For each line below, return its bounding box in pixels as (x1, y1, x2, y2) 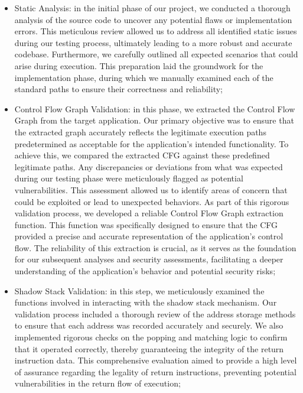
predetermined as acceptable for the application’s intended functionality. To (14, 137, 289, 150)
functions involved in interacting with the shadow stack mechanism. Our (14, 296, 277, 308)
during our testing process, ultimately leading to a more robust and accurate (14, 36, 292, 48)
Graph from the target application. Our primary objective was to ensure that (14, 114, 294, 126)
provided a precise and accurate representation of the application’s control (14, 230, 284, 242)
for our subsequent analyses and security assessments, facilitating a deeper (14, 253, 284, 265)
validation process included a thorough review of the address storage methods (14, 307, 296, 320)
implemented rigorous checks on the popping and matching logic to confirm (14, 331, 288, 343)
